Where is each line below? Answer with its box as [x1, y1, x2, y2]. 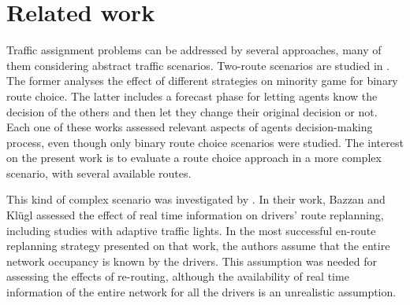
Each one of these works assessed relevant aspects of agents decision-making [6, 119, 373, 135]
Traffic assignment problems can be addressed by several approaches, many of [6, 42, 382, 58]
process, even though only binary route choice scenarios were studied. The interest [6, 134, 404, 150]
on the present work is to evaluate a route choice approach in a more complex [6, 149, 382, 166]
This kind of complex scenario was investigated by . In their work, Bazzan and [6, 191, 386, 208]
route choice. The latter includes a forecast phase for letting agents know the [6, 87, 378, 104]
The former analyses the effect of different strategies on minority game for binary [6, 72, 398, 89]
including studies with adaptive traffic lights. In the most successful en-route [6, 222, 376, 238]
